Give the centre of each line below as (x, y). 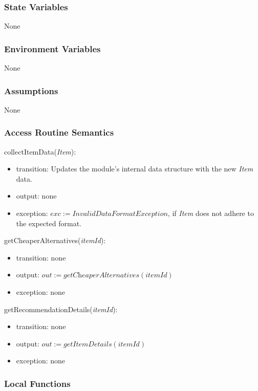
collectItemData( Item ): (40, 151)
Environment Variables (52, 48)
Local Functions (37, 383)
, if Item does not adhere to (211, 213)
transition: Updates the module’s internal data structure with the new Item (135, 169)
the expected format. (49, 223)
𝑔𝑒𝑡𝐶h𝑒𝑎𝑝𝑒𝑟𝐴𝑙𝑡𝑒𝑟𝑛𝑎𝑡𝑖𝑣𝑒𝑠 (102, 276)
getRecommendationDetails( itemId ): (61, 309)
